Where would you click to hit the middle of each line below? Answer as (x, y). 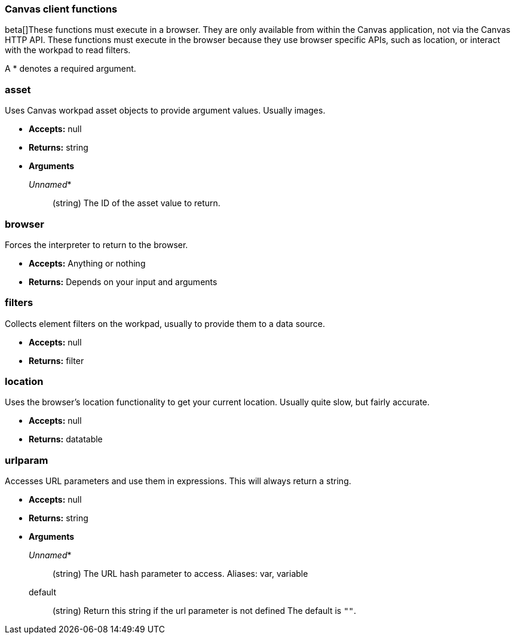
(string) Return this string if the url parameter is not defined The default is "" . (205, 611)
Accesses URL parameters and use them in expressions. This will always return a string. (178, 481)
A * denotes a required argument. (70, 69)
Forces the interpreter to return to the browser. (96, 244)
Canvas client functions (61, 9)
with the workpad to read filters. (68, 50)
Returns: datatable (66, 439)
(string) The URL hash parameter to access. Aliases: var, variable (180, 574)
